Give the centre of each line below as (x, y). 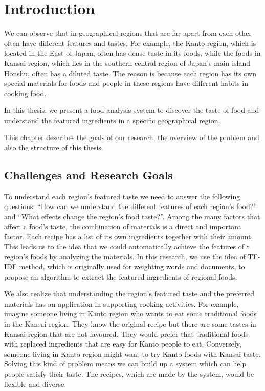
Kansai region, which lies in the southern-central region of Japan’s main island (127, 63)
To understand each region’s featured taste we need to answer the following (122, 196)
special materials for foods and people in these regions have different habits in (126, 83)
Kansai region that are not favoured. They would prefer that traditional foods (126, 333)
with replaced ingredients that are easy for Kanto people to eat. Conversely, (123, 344)
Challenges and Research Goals (89, 175)
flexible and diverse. (35, 384)
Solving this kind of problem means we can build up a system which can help (125, 364)
